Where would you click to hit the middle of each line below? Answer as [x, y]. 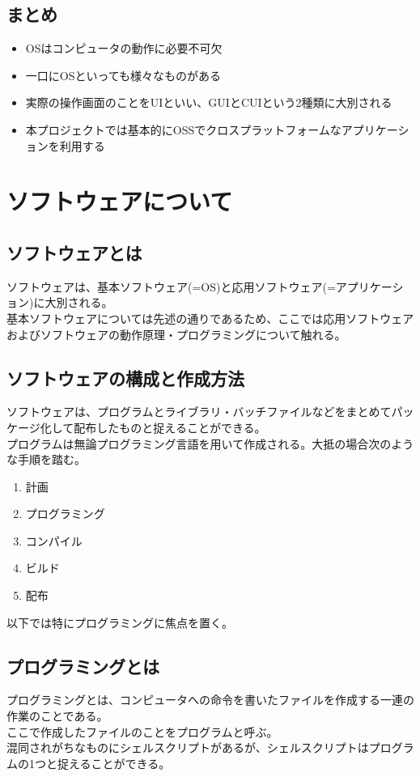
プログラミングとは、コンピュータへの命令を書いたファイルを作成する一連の [210, 700]
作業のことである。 [57, 716]
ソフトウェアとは [74, 252]
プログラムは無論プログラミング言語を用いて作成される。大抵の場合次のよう [210, 443]
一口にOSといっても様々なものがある [123, 75]
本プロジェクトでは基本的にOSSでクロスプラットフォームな [183, 129]
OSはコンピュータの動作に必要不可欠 [124, 48]
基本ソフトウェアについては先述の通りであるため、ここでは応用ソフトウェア [210, 318]
